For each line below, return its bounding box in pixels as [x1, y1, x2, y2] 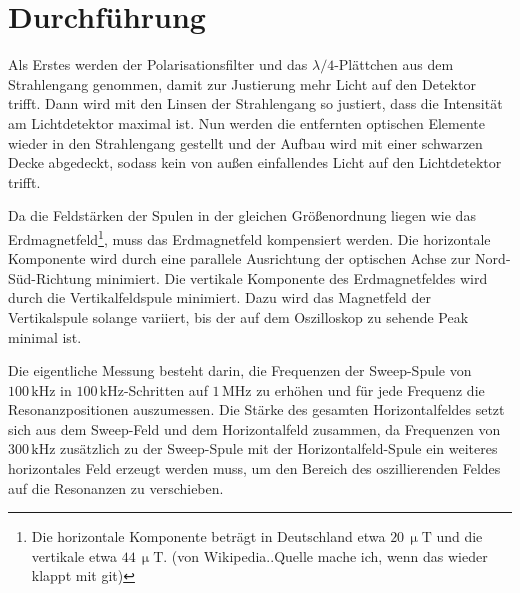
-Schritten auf [123, 379, 208, 400]
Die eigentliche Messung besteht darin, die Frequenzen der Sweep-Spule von [8, 360, 472, 381]
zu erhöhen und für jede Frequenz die [256, 379, 485, 400]
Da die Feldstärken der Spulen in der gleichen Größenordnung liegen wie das [8, 205, 476, 226]
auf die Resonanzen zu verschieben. [8, 477, 224, 498]
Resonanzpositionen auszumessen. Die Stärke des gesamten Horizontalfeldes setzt [8, 399, 505, 420]
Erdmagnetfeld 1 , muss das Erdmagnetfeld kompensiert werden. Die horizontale [8, 225, 491, 249]
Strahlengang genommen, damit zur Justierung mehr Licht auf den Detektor [8, 73, 476, 94]
